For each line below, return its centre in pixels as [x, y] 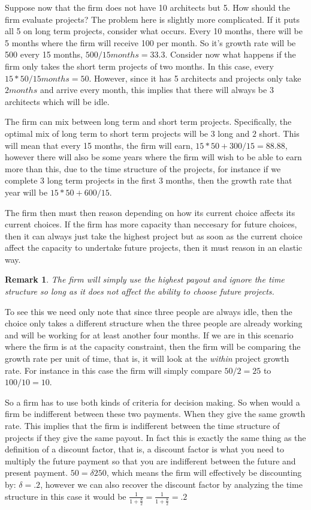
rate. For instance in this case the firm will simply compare [113, 370]
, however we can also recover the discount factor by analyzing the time [171, 484]
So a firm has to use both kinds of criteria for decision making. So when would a [153, 402]
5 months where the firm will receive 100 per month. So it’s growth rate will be [150, 42]
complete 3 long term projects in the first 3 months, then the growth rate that [149, 180]
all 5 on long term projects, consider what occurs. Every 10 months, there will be [154, 31]
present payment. [37, 472]
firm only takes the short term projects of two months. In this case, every [139, 66]
